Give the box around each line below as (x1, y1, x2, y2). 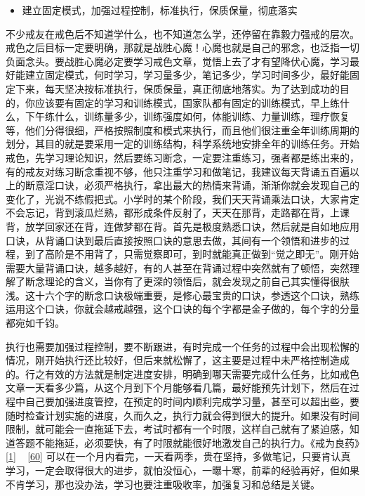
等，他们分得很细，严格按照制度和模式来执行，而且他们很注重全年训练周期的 (6, 122, 359, 137)
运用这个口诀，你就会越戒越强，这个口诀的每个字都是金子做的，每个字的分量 (6, 301, 359, 316)
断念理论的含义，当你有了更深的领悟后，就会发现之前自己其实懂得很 (25, 274, 340, 289)
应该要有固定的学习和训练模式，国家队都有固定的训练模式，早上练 (34, 95, 340, 110)
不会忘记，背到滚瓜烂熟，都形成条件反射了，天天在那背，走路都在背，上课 (6, 205, 350, 220)
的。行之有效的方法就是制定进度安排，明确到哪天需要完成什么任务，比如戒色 (6, 366, 359, 381)
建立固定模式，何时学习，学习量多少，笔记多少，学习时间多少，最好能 (25, 67, 350, 82)
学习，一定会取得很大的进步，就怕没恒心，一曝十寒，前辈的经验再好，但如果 (6, 463, 359, 477)
